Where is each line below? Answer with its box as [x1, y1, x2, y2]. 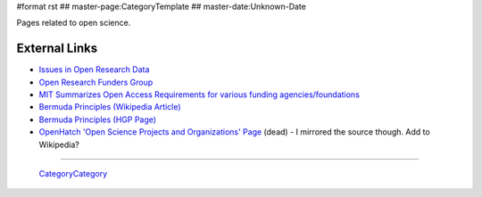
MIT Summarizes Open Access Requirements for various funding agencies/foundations [38, 89, 361, 100]
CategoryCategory [38, 168, 108, 179]
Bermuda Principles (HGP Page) [38, 114, 156, 125]
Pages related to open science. [16, 18, 131, 29]
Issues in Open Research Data [38, 64, 150, 75]
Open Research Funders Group [38, 77, 154, 87]
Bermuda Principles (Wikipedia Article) [38, 102, 182, 112]
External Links [16, 41, 98, 56]
